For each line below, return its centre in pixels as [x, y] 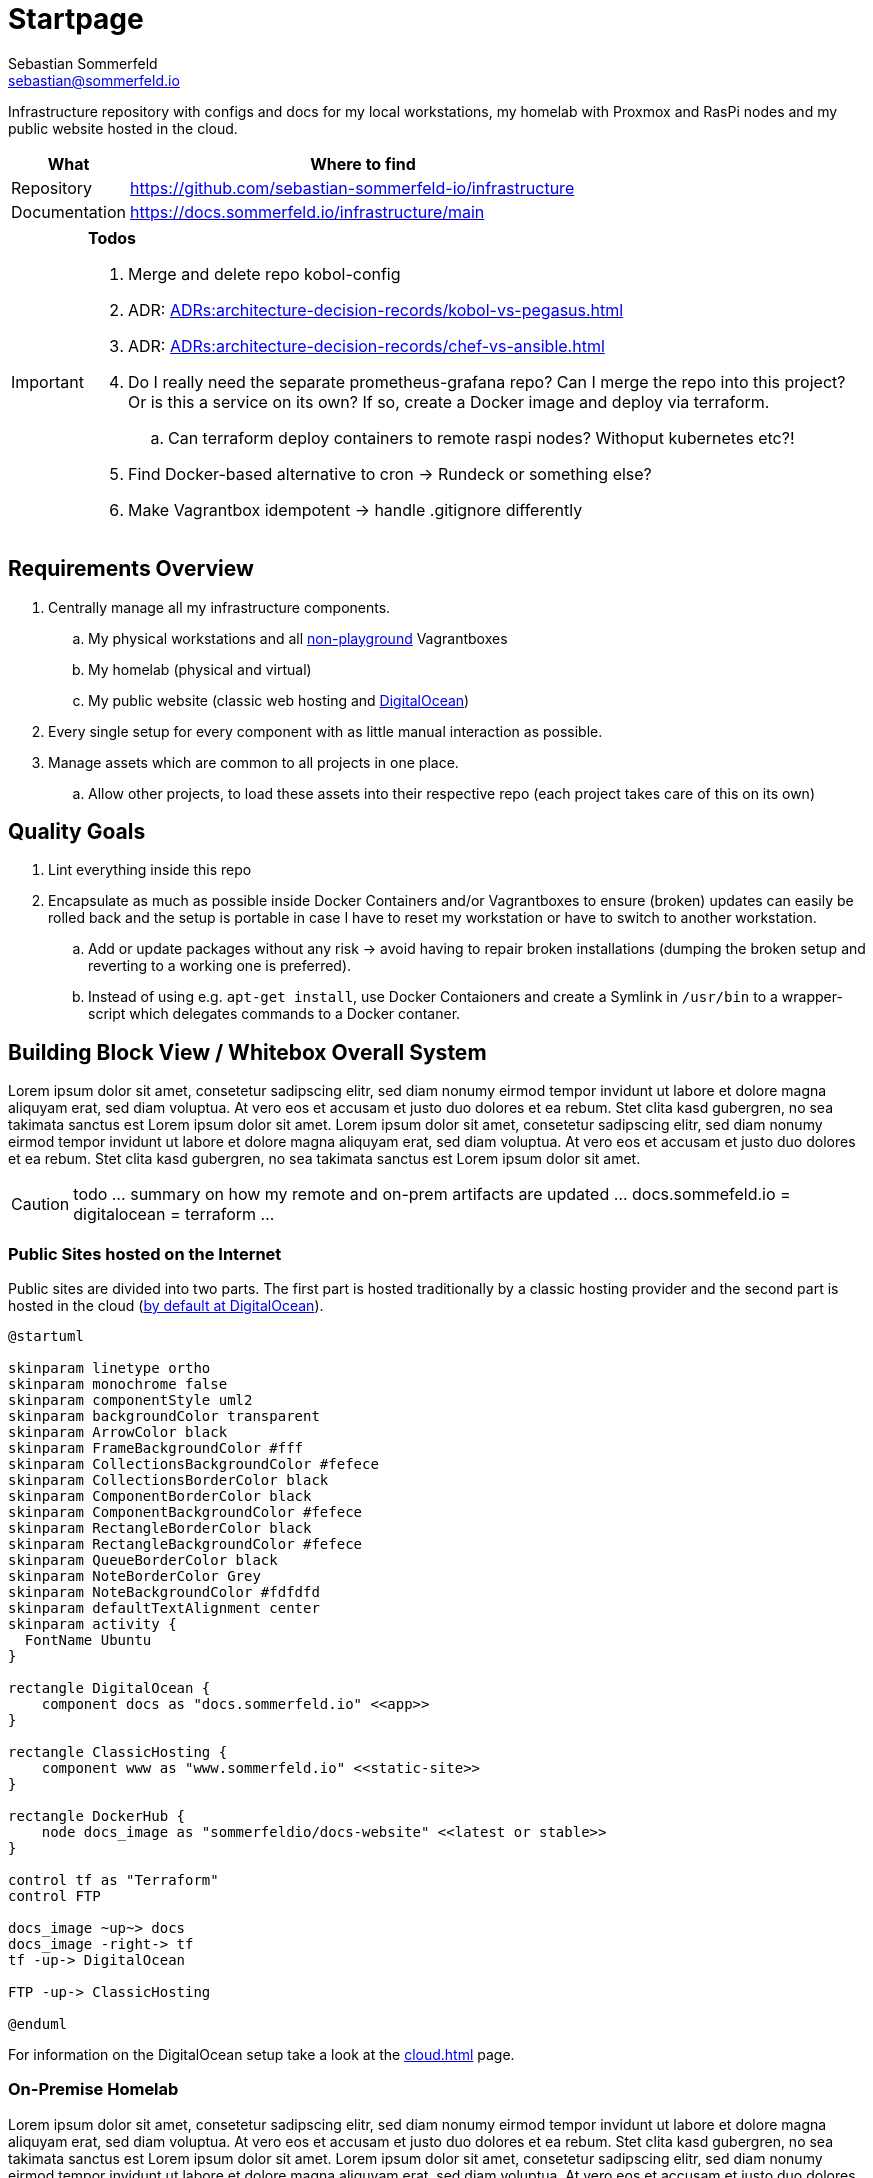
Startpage [76, 19]
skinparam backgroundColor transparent [164, 1416]
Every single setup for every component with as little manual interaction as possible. [325, 731]
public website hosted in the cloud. [123, 128]
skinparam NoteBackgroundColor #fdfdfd [164, 1592]
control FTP [54, 1896]
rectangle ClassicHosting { [118, 1752]
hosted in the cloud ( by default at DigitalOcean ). [166, 1306]
